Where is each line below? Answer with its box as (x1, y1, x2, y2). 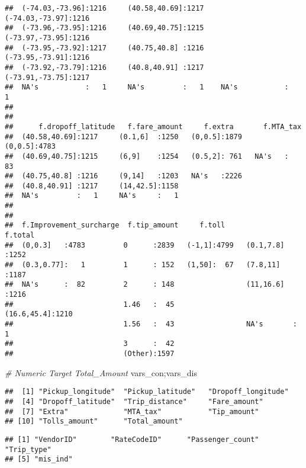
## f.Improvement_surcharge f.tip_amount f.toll (5, 221, 226, 230)
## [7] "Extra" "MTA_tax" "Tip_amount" (5, 407, 259, 416)
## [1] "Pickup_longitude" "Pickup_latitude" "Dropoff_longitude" (5, 387, 289, 396)
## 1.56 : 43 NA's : (5, 320, 297, 328)
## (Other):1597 (5, 349, 175, 358)
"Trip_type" (5, 445, 51, 454)
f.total (5, 231, 35, 240)
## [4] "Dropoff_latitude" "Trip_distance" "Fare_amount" (5, 397, 263, 406)
